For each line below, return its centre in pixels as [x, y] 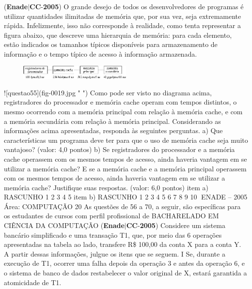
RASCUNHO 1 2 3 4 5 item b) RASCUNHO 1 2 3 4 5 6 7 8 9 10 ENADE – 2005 [126, 197]
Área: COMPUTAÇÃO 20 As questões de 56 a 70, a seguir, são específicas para [122, 206]
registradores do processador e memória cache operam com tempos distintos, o [120, 102]
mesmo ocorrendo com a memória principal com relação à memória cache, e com [123, 111]
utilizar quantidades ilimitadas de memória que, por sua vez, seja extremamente [123, 16]
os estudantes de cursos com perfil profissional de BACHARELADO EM [111, 216]
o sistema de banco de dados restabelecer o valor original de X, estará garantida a [126, 273]
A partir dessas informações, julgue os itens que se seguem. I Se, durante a [115, 253]
